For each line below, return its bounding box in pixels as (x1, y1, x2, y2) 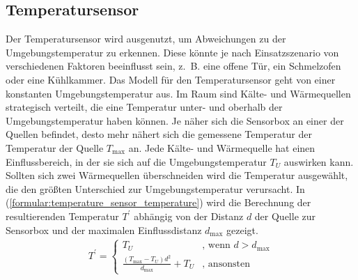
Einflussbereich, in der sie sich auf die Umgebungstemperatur (6, 154, 267, 169)
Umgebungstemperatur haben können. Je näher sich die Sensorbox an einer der (6, 113, 344, 127)
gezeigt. (226, 222, 258, 237)
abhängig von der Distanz (134, 208, 244, 223)
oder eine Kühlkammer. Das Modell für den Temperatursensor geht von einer (6, 72, 336, 86)
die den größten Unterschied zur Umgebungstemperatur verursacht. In (6, 181, 305, 196)
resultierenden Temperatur (6, 208, 119, 223)
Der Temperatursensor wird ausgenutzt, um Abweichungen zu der (6, 31, 286, 46)
